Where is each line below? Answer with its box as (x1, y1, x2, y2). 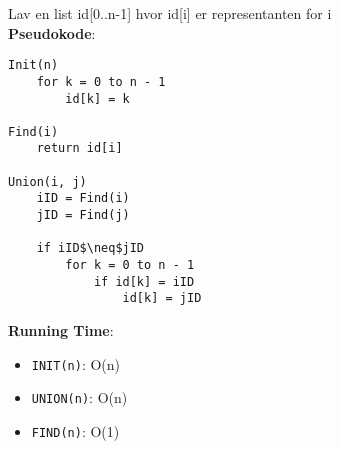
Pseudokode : (8, 22, 96, 43)
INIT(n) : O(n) (31, 353, 121, 374)
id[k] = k (65, 91, 130, 106)
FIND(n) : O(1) (31, 420, 120, 441)
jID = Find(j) (36, 208, 130, 223)
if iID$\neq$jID (36, 241, 145, 256)
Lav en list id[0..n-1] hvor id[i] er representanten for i (8, 3, 332, 23)
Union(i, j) (8, 174, 87, 189)
